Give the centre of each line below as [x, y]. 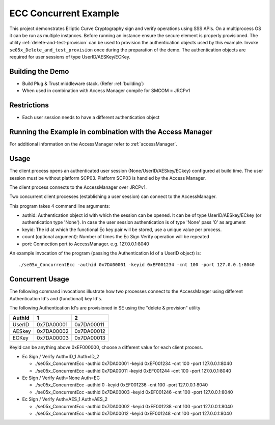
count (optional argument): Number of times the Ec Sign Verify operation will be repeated [116, 237]
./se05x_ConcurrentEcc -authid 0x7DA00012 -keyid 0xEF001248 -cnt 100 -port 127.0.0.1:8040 [133, 414]
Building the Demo [39, 71]
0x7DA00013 [90, 337]
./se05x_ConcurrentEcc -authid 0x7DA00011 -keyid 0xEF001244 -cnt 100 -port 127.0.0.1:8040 [133, 371]
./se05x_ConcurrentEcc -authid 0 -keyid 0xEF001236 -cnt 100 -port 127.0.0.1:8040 [121, 385]
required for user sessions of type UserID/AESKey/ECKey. [70, 57]
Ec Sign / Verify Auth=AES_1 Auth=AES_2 [65, 399]
